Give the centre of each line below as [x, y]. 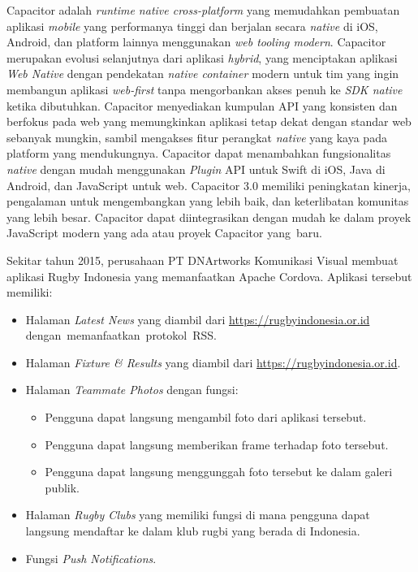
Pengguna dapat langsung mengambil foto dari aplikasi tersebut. [206, 417]
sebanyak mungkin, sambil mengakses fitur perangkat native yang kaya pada [197, 137]
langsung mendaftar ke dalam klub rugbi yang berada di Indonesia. [193, 531]
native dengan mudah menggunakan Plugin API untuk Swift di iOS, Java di [196, 169]
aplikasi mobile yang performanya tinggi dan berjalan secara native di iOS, [192, 26]
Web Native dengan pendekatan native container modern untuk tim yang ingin [203, 74]
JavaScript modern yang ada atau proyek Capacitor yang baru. [164, 233]
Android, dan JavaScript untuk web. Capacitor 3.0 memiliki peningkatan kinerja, [209, 185]
